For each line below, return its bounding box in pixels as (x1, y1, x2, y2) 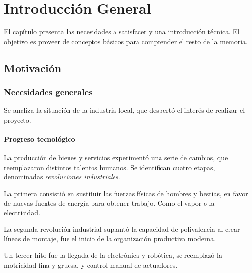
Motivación (4, 60, 62, 75)
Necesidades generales (4, 86, 92, 98)
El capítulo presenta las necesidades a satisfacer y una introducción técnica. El (4, 26, 240, 37)
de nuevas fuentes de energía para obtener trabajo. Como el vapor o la (4, 198, 215, 208)
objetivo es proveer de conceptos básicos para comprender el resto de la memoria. (4, 36, 248, 46)
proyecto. (4, 114, 31, 124)
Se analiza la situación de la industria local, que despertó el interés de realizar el (4, 105, 245, 115)
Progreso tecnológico (4, 134, 75, 144)
